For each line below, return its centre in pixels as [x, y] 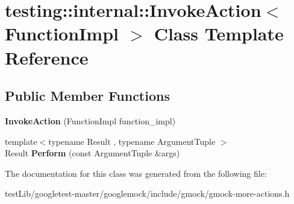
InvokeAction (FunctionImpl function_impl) [90, 120]
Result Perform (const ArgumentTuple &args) [92, 153]
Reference [47, 57]
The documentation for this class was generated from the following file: [136, 173]
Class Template [219, 33]
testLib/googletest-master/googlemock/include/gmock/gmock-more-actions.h [147, 193]
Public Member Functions [87, 96]
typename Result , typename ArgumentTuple [132, 141]
